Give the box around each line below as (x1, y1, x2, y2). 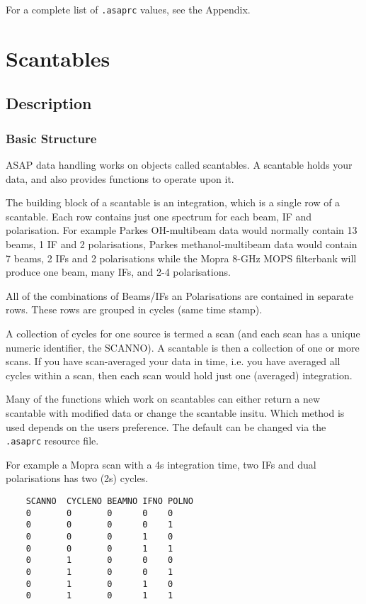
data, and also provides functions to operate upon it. (6, 171, 234, 186)
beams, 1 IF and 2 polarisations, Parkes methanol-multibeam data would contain (6, 237, 358, 251)
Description (6, 92, 92, 114)
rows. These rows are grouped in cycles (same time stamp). (6, 302, 263, 317)
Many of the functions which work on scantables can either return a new (6, 391, 321, 406)
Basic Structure (6, 129, 97, 147)
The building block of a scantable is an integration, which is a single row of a (6, 195, 341, 210)
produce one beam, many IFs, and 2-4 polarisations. (6, 264, 231, 279)
